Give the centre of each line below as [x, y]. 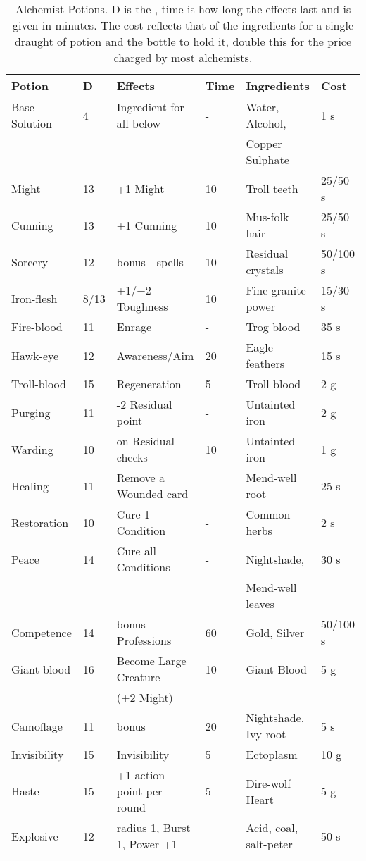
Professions [144, 640]
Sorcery [30, 261]
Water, [263, 107]
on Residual [145, 441]
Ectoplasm [272, 754]
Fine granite [276, 290]
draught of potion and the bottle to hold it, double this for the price [183, 41]
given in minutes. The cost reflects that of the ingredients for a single [183, 25]
